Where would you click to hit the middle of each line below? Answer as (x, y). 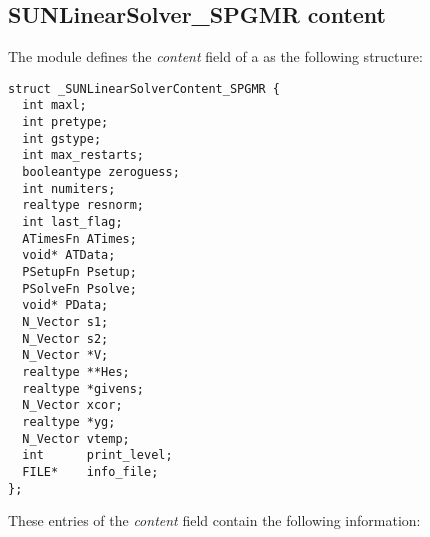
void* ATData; (69, 255)
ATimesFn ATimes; (79, 238)
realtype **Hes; (76, 371)
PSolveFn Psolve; (79, 288)
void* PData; (65, 305)
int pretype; (65, 122)
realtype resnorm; (83, 205)
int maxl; (54, 105)
